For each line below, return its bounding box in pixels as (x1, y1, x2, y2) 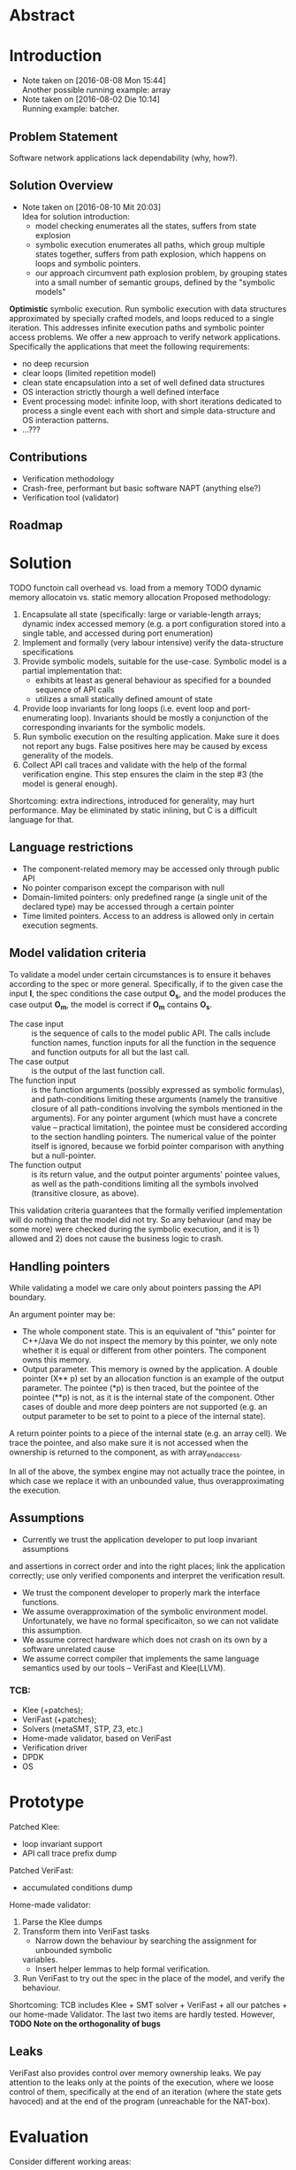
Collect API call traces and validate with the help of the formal (21, 759, 247, 770)
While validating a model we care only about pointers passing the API (9, 1282, 262, 1293)
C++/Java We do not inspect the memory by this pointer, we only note (21, 1335, 277, 1346)
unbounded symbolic (34, 1944, 113, 1955)
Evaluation (9, 2127, 89, 2147)
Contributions (9, 450, 87, 465)
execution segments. (21, 920, 99, 931)
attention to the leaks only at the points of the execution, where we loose (9, 2077, 274, 2088)
